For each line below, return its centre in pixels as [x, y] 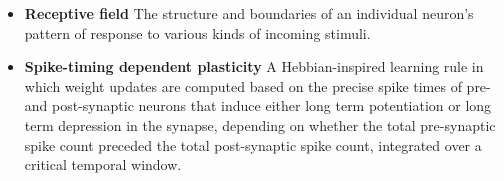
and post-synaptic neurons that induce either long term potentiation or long [258, 105]
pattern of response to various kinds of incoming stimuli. [197, 32]
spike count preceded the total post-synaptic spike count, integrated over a [253, 144]
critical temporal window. [103, 164]
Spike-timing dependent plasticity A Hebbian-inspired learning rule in [254, 66]
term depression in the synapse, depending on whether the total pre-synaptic [260, 124]
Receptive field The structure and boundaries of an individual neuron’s [249, 13]
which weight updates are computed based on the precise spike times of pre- [257, 85]
